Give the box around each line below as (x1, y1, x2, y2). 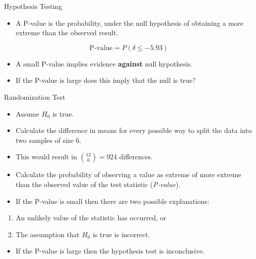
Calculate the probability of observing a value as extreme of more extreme (15, 169, 242, 180)
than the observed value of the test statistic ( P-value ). (15, 179, 181, 189)
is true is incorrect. (92, 229, 150, 239)
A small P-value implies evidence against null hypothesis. (15, 58, 193, 68)
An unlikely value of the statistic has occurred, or (15, 212, 167, 223)
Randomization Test (4, 91, 65, 102)
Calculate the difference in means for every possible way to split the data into (15, 125, 252, 135)
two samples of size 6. (15, 134, 81, 145)
